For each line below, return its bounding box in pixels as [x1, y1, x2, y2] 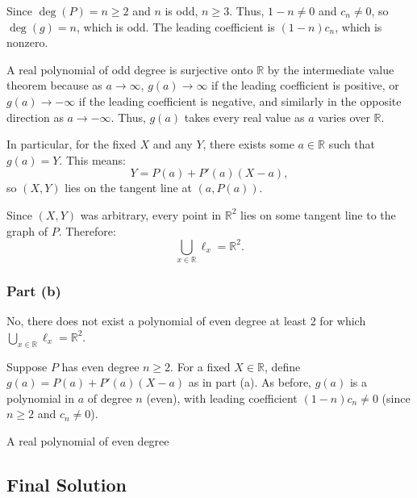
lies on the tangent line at [65, 179, 192, 196]
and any [152, 136, 193, 153]
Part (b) [6, 280, 61, 300]
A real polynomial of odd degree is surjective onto [6, 61, 253, 77]
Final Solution [6, 471, 127, 496]
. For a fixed [170, 358, 231, 375]
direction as [6, 108, 64, 125]
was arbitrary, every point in [80, 206, 222, 223]
